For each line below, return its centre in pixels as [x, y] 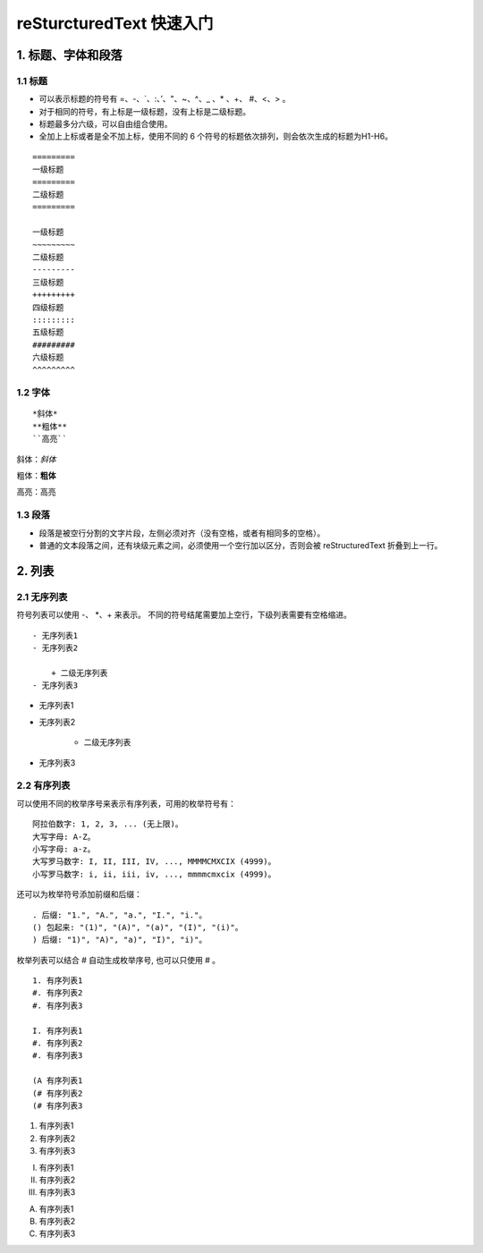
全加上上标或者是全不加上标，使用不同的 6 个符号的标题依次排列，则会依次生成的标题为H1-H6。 [216, 136]
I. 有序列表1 [58, 1030]
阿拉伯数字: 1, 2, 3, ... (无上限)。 [108, 824]
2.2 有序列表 [43, 785]
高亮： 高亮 [36, 492]
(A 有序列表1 [58, 1081]
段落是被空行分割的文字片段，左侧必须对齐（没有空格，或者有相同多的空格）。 [182, 533]
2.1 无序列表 [42, 597]
